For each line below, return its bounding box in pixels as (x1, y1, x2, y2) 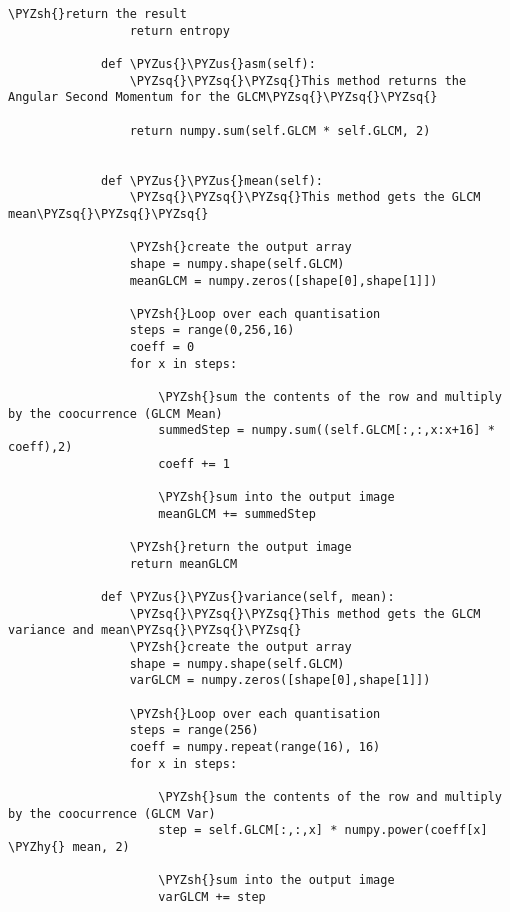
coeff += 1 (158, 456, 230, 471)
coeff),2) (8, 440, 73, 455)
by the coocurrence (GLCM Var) (8, 806, 216, 821)
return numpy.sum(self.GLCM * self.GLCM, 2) (129, 123, 431, 138)
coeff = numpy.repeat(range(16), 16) (129, 739, 381, 754)
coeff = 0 (129, 340, 195, 355)
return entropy (129, 23, 230, 38)
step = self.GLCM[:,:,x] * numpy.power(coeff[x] (158, 823, 488, 838)
